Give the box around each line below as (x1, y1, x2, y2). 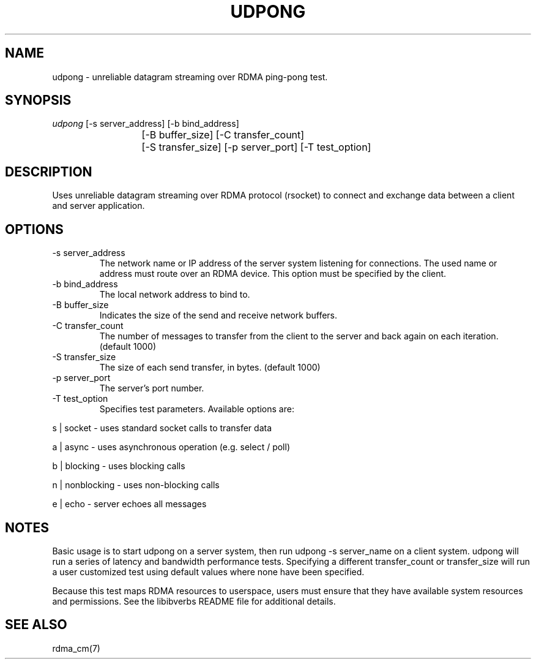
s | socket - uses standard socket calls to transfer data (52, 423, 272, 434)
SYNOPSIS (5, 92, 72, 108)
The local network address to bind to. (99, 289, 250, 300)
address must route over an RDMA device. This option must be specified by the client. (99, 268, 447, 279)
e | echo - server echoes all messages (52, 499, 207, 510)
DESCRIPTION (5, 164, 92, 179)
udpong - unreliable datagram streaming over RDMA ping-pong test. (52, 71, 328, 82)
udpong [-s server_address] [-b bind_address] (52, 118, 239, 129)
